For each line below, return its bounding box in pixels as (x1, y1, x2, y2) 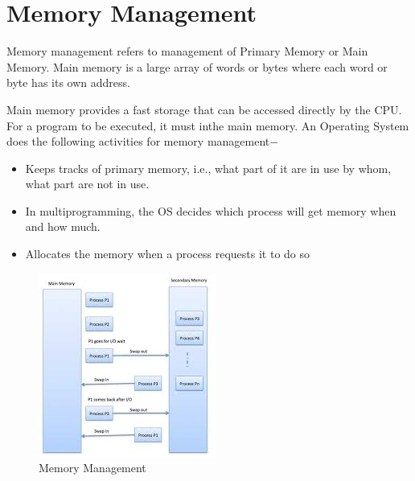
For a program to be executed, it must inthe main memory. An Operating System (6, 117, 409, 134)
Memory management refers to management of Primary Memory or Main (6, 43, 368, 60)
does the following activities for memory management (6, 133, 270, 150)
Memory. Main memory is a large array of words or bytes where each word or (6, 58, 388, 75)
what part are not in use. (25, 175, 150, 192)
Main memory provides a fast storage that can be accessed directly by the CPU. (6, 101, 402, 117)
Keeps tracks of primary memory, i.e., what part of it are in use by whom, (25, 159, 392, 176)
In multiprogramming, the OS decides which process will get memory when (25, 202, 397, 219)
